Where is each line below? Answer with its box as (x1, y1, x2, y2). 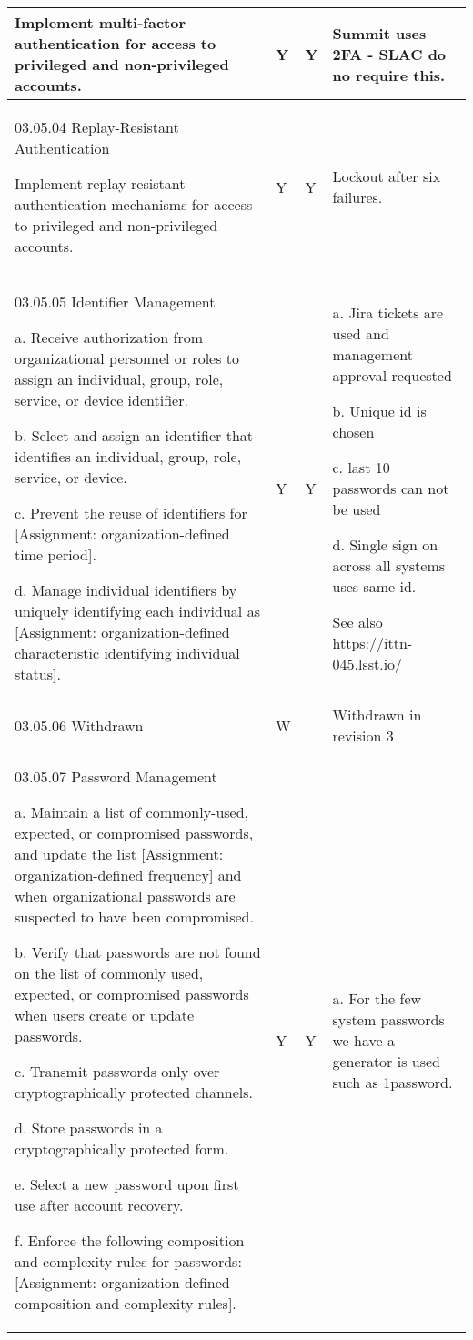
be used (332, 498, 381, 519)
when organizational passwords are (15, 885, 236, 906)
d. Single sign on (332, 533, 438, 555)
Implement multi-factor (15, 12, 186, 33)
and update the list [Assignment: (15, 843, 224, 864)
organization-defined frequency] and (15, 864, 242, 885)
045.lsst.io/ (332, 652, 403, 674)
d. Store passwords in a (15, 1117, 163, 1138)
